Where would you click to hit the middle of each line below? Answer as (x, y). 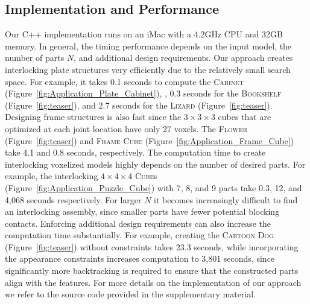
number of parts (35, 58)
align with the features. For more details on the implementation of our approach (153, 282)
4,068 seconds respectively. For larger (73, 199)
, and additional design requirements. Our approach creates (183, 58)
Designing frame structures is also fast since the (93, 117)
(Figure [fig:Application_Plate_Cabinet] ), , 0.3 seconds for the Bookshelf (143, 93)
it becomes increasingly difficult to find (226, 199)
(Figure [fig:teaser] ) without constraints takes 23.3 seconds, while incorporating (152, 246)
